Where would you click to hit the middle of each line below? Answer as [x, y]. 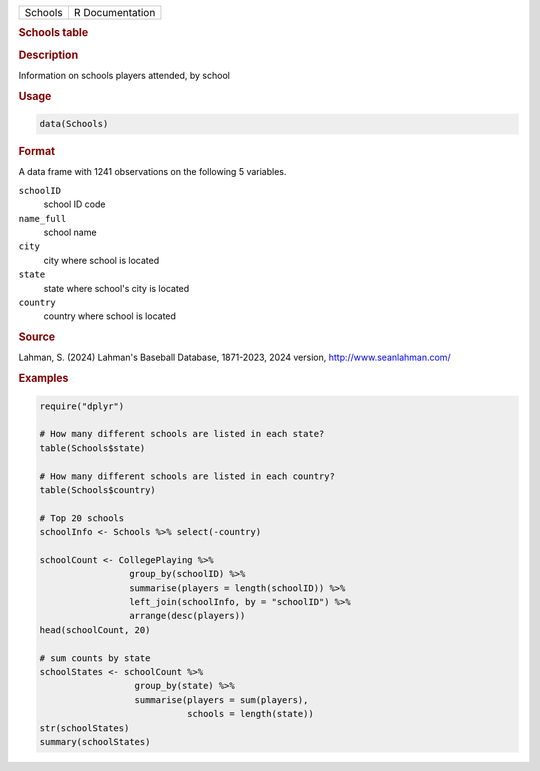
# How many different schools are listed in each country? [187, 476]
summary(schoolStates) [95, 741]
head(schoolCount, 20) [95, 629]
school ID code [74, 204]
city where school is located [101, 260]
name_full [42, 218]
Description [48, 55]
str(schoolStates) [84, 728]
